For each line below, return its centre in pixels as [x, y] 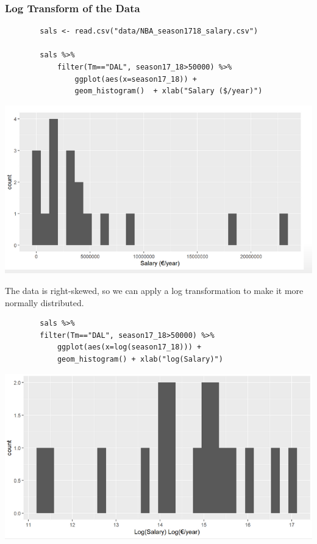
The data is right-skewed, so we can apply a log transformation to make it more [154, 290]
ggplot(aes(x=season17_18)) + [136, 79]
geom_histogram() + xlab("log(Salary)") [140, 359]
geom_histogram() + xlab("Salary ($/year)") [169, 91]
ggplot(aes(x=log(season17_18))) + [129, 347]
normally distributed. [45, 302]
